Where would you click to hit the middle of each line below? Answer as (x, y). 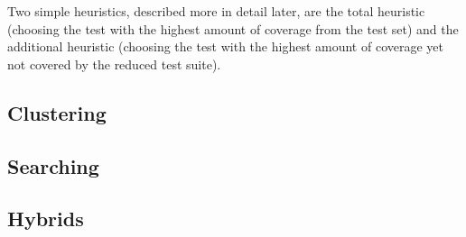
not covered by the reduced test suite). (114, 64)
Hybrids (46, 219)
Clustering (57, 112)
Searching (53, 165)
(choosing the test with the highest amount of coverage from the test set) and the (233, 28)
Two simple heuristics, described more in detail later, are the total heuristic (216, 11)
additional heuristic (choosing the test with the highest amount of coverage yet (225, 46)
